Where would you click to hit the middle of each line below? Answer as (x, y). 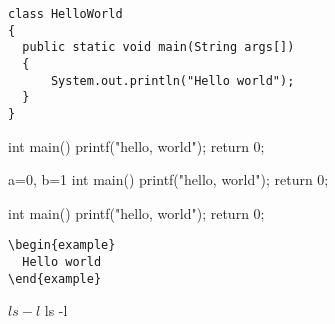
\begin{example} (62, 245)
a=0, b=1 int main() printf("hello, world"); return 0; (168, 179)
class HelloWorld (65, 14)
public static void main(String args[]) (158, 47)
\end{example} (55, 278)
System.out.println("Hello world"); (172, 80)
